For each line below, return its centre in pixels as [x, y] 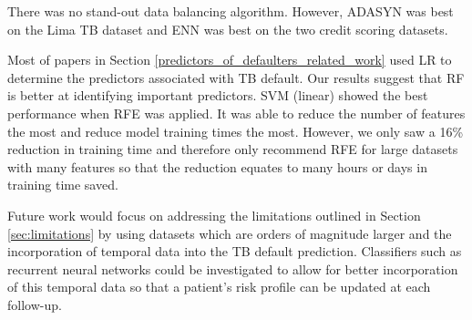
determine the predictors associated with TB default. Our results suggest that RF [236, 77]
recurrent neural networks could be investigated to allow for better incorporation [233, 268]
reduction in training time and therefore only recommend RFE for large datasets [233, 149]
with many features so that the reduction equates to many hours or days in [217, 166]
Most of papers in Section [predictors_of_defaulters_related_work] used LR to [230, 60]
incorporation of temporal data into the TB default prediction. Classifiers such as [235, 251]
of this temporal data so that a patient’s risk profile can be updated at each [219, 287]
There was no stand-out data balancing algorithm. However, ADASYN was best [231, 11]
